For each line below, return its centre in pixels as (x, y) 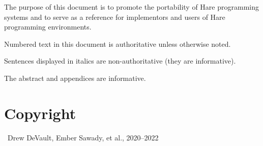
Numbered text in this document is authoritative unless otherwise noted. (118, 43)
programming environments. (48, 27)
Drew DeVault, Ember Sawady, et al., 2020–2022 (83, 137)
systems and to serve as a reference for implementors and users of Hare (115, 17)
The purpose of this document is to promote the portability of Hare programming (131, 7)
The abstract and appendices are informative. (75, 78)
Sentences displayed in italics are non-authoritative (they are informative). (120, 61)
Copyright (40, 113)
